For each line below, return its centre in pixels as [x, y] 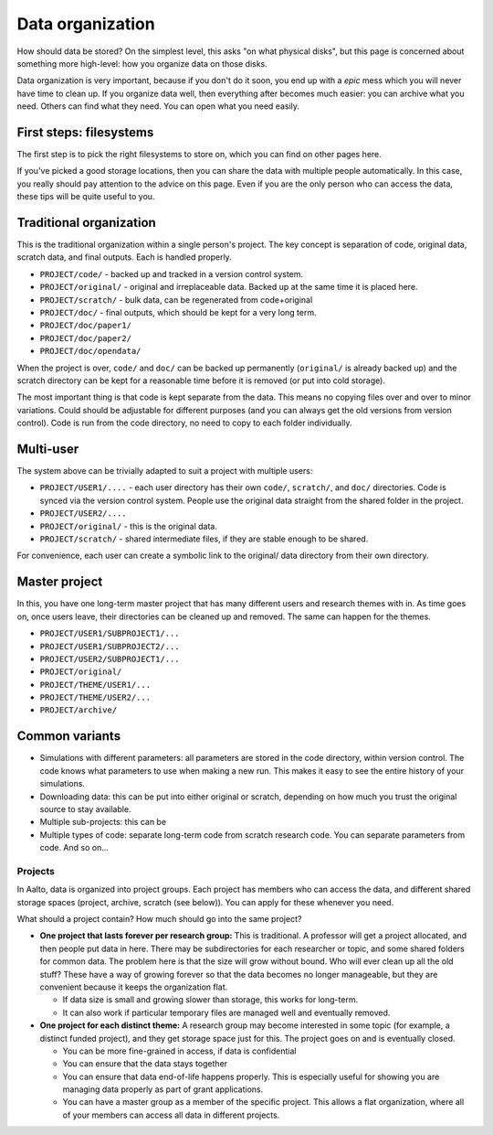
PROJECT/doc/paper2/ [86, 338]
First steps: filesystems [85, 132]
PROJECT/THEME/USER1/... [95, 685]
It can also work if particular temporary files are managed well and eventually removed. [226, 1012]
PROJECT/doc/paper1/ [86, 326]
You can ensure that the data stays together [145, 1064]
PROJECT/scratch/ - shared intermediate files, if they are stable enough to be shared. [204, 539]
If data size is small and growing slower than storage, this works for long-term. [210, 1000]
